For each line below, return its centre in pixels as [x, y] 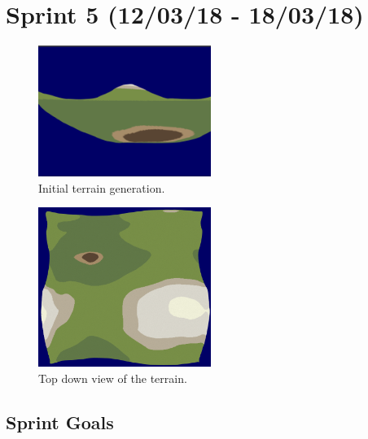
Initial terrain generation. [102, 187]
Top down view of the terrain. [113, 378]
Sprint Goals [60, 422]
